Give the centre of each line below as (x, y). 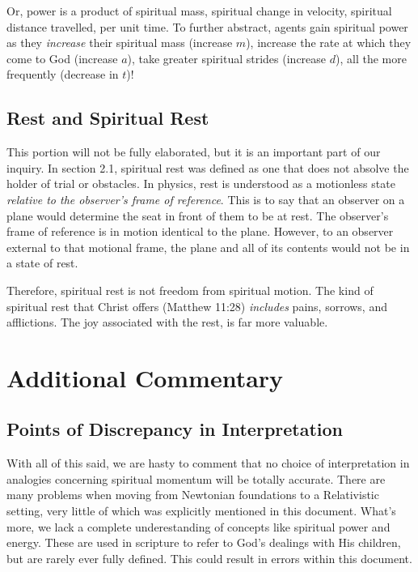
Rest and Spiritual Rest (108, 118)
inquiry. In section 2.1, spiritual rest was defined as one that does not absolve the (208, 167)
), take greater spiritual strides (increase (227, 58)
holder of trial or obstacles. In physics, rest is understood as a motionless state (201, 184)
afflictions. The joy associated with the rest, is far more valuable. (167, 322)
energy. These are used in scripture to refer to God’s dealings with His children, (204, 542)
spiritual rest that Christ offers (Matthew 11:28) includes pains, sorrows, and (197, 306)
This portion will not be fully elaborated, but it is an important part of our (194, 152)
